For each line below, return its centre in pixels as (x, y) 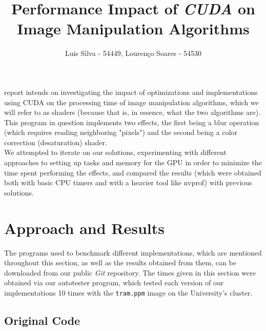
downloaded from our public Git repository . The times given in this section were (130, 272)
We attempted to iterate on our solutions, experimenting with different (115, 152)
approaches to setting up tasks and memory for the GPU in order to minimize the (133, 162)
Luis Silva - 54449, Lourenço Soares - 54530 (133, 53)
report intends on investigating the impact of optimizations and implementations (131, 92)
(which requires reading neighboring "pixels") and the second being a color (121, 132)
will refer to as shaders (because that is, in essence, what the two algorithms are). (132, 112)
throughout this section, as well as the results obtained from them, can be (120, 262)
